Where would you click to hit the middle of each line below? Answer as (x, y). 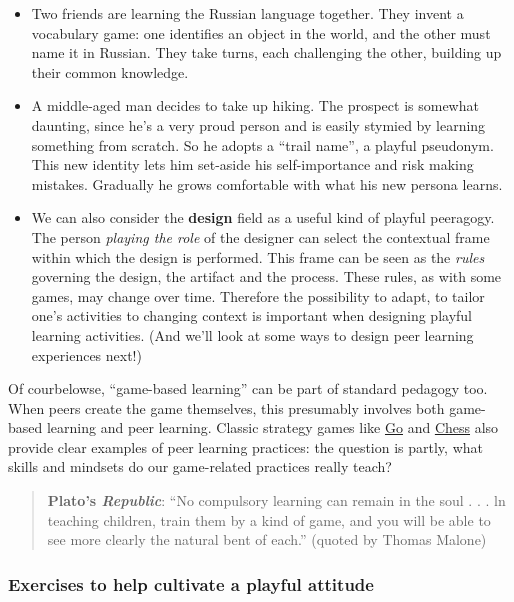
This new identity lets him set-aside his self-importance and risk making (252, 164)
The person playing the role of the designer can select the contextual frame (260, 236)
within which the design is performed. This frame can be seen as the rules (258, 256)
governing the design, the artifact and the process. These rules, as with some (266, 276)
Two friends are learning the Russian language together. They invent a (247, 13)
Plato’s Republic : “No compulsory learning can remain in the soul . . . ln (276, 500)
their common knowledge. (110, 71)
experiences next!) (86, 354)
